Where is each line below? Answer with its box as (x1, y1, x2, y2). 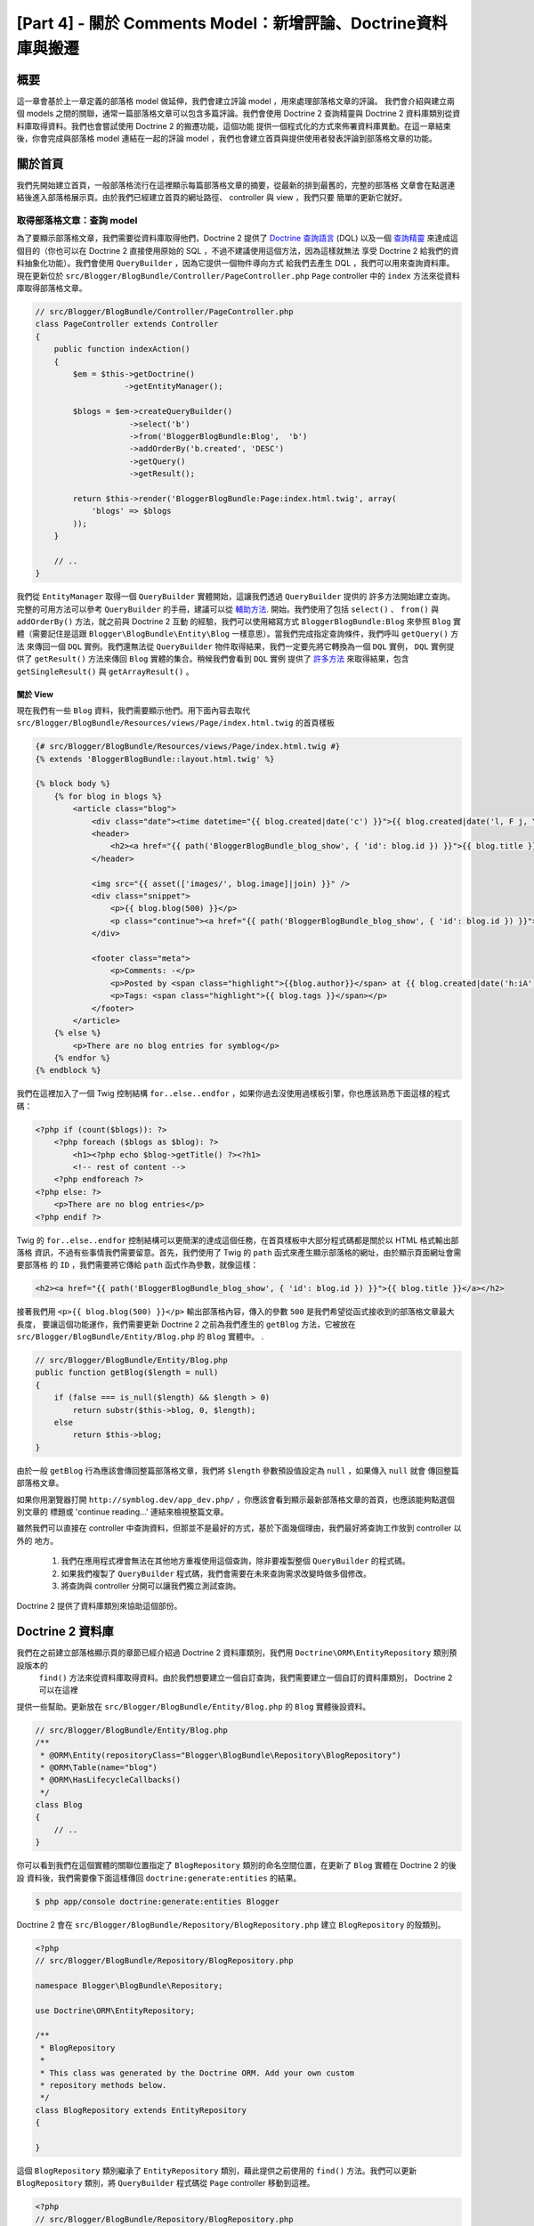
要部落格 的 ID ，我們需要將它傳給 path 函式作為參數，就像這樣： (16, 1260, 259, 1271)
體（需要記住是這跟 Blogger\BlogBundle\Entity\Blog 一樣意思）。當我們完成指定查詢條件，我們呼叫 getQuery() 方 (16, 629, 458, 639)
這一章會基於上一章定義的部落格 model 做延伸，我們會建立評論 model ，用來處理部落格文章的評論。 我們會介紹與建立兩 (16, 95, 456, 106)
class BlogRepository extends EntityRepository (35, 2105, 247, 2115)
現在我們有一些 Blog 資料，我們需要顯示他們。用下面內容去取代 (16, 704, 251, 716)
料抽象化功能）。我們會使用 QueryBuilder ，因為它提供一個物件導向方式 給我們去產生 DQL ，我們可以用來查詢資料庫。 (16, 258, 455, 269)
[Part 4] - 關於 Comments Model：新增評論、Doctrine (16, 13, 417, 33)
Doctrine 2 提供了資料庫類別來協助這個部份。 (16, 1601, 182, 1612)
